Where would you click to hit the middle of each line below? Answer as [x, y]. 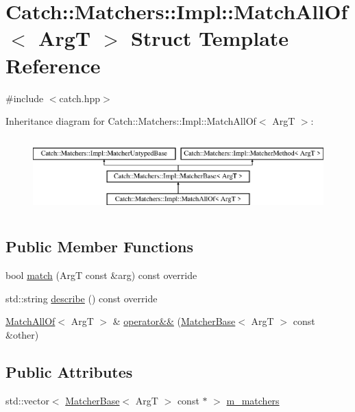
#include [25, 98]
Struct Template [210, 38]
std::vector [27, 400]
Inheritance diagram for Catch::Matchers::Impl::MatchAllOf [131, 121]
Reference [53, 65]
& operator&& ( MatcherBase [174, 321]
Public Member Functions [99, 246]
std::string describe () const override [82, 298]
